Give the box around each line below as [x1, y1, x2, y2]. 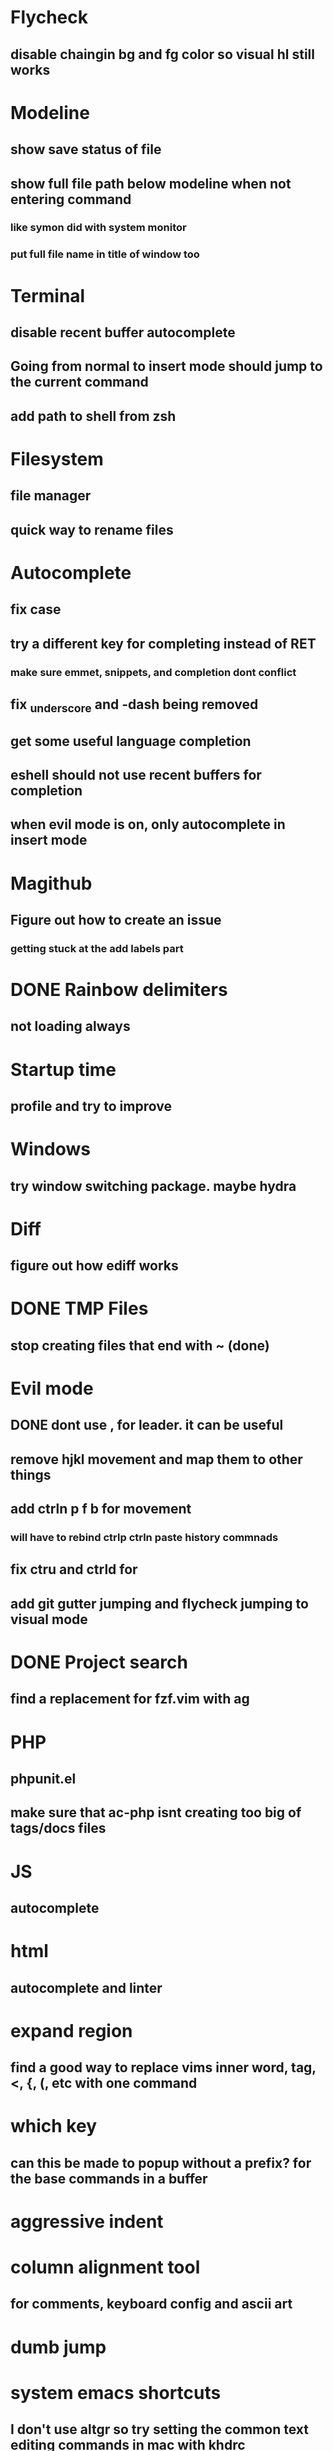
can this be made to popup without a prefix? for [10, 2154, 312, 2171]
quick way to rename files [10, 521, 174, 538]
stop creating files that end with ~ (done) [10, 1337, 270, 1354]
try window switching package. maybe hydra [10, 1177, 297, 1195]
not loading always [10, 1018, 131, 1035]
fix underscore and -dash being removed [10, 696, 259, 716]
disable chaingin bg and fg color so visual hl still [10, 46, 315, 63]
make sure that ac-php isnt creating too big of [10, 1804, 302, 1821]
